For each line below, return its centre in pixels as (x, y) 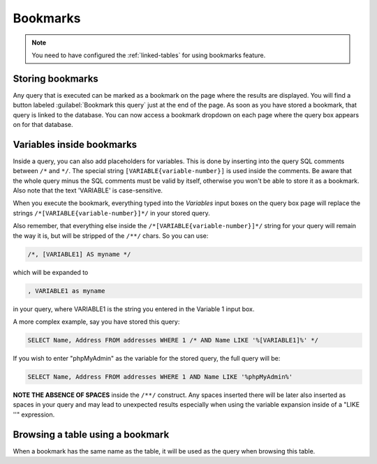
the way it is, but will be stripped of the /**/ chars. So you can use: (111, 235)
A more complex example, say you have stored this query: (96, 322)
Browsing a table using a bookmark (91, 434)
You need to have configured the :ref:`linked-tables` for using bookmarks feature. (149, 55)
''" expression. (34, 414)
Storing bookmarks (56, 78)
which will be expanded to (51, 272)
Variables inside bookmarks (75, 144)
